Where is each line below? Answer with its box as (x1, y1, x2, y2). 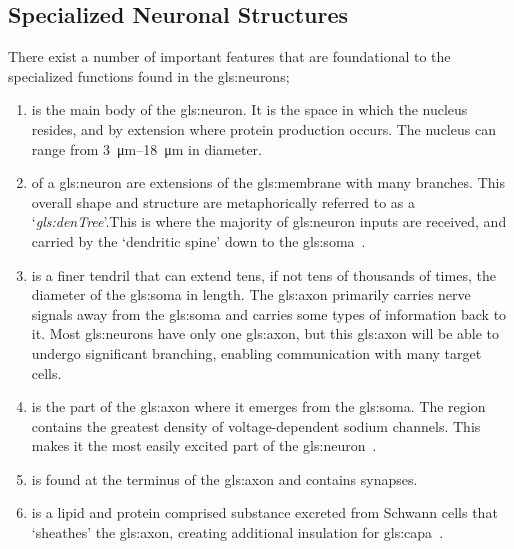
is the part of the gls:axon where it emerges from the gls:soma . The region (31, 396, 486, 417)
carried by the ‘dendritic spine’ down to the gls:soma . (31, 230, 366, 251)
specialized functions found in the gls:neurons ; (8, 65, 290, 86)
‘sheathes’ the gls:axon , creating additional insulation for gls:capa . (31, 522, 444, 543)
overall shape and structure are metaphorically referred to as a (31, 191, 416, 212)
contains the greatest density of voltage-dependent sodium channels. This (31, 415, 481, 436)
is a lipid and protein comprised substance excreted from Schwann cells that (31, 502, 498, 523)
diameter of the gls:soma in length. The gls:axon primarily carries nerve (31, 284, 471, 305)
